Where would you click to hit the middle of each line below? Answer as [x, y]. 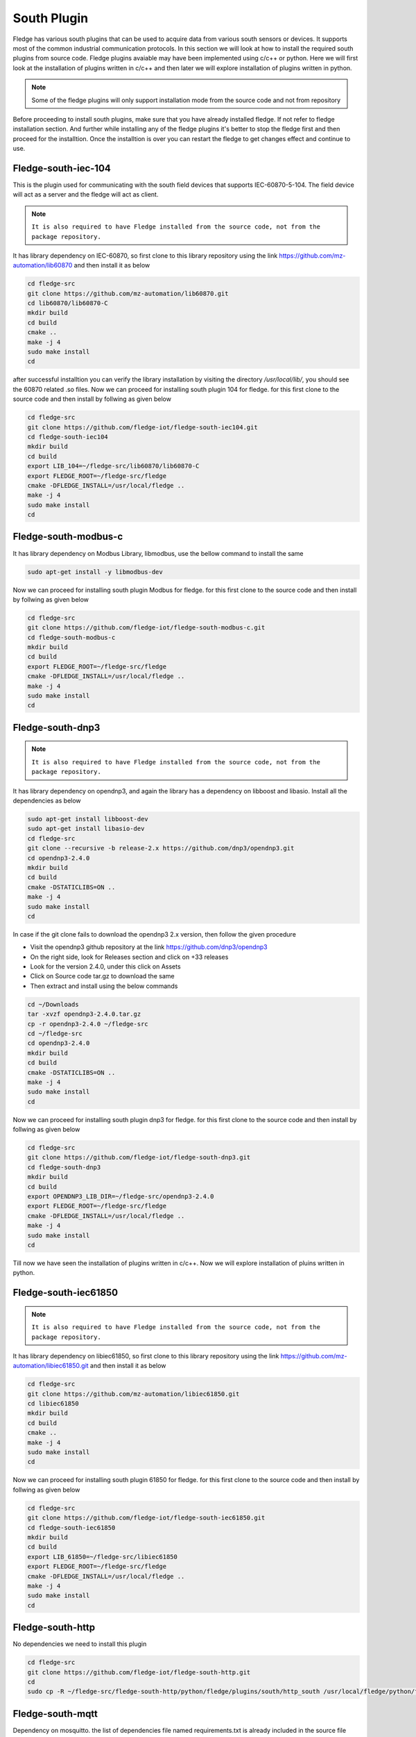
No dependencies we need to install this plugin [80, 1644]
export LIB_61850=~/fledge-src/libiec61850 [103, 1557]
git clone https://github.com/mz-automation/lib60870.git [128, 293]
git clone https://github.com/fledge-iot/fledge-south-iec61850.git [146, 1518]
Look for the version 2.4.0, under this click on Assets [105, 966]
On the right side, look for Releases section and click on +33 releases [129, 957]
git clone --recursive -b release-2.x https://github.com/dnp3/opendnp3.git [161, 848]
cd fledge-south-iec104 [68, 437]
